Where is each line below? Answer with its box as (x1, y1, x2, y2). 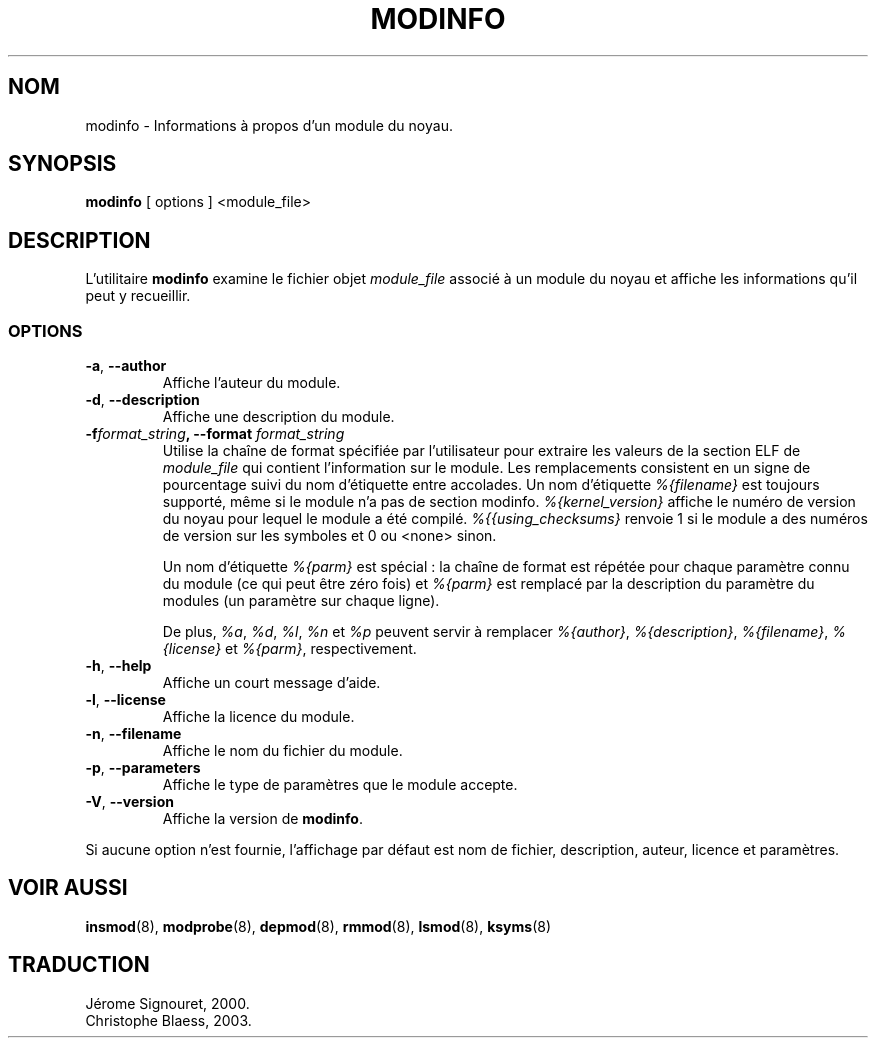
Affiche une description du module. (162, 408, 395, 426)
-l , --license (85, 691, 166, 709)
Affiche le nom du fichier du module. (162, 742, 403, 760)
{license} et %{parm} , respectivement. (162, 640, 417, 658)
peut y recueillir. (85, 287, 191, 305)
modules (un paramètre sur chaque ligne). (162, 592, 440, 610)
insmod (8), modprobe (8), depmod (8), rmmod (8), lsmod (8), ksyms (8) (85, 917, 552, 935)
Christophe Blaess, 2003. (85, 1011, 252, 1029)
